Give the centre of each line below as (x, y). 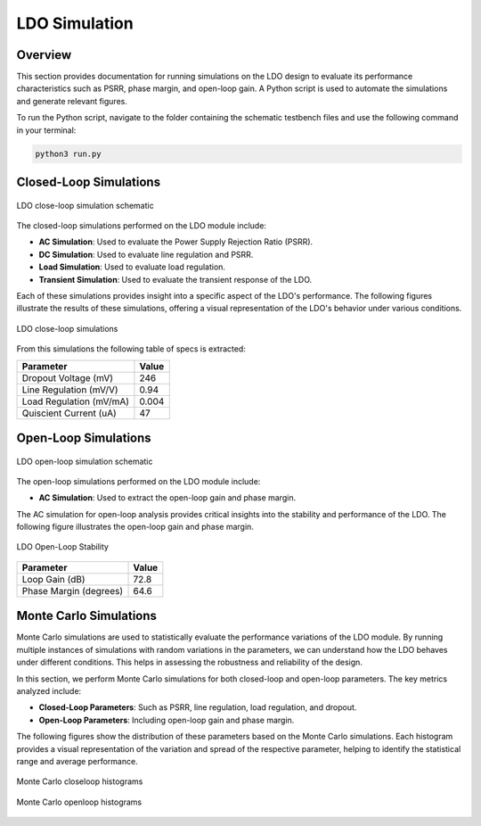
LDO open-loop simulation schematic (85, 461)
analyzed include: (49, 690)
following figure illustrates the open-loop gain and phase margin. (135, 527)
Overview (44, 55)
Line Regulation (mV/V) (70, 390)
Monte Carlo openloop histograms (79, 802)
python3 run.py (68, 153)
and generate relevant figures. (72, 101)
